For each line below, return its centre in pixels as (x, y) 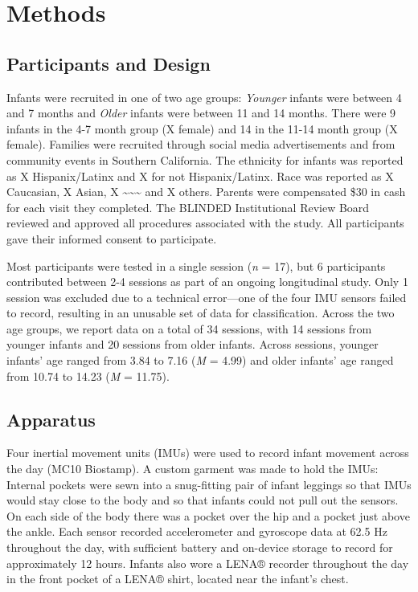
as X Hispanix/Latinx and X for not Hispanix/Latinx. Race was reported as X (200, 176)
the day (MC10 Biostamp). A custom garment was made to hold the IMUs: (193, 469)
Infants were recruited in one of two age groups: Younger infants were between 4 (204, 97)
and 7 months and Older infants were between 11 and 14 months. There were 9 (201, 113)
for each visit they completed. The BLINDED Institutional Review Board (188, 207)
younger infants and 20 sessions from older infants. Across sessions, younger (193, 344)
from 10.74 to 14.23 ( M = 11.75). (88, 376)
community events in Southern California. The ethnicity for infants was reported (205, 159)
